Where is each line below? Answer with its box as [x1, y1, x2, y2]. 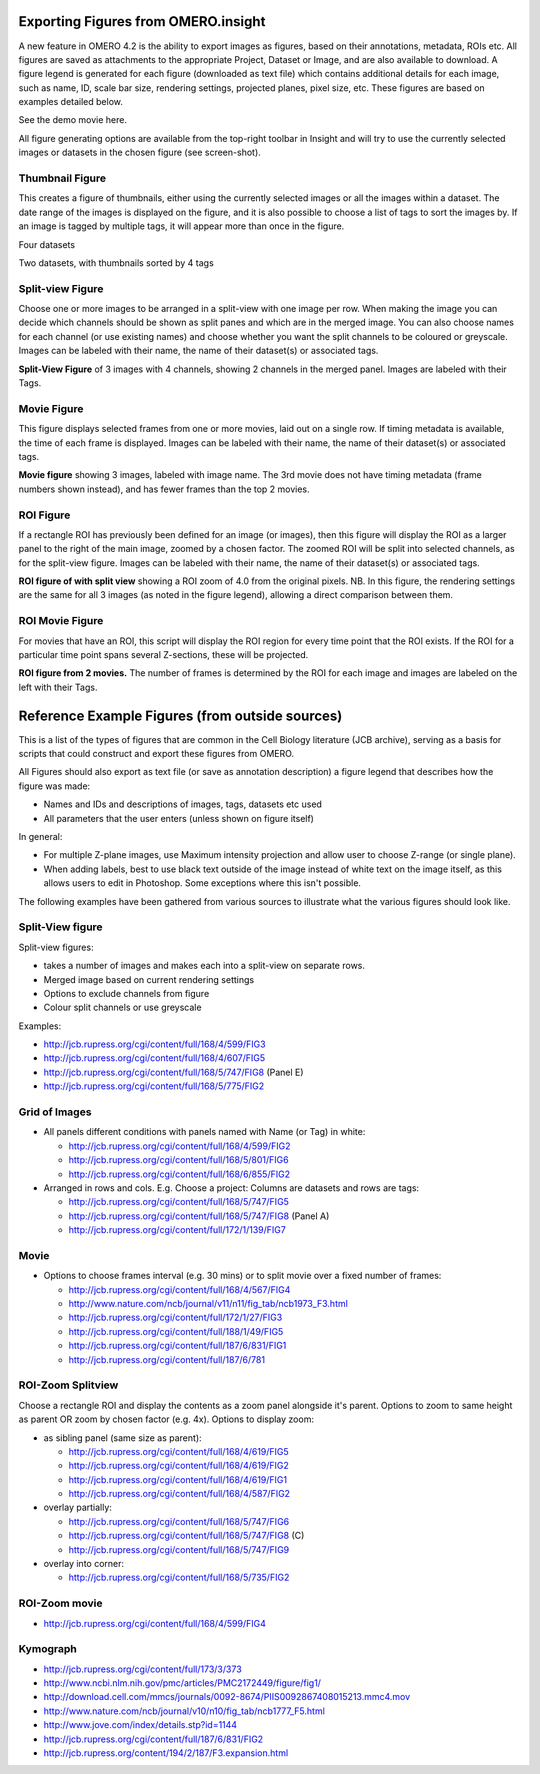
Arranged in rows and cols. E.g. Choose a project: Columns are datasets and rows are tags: [43, 1181, 420, 1194]
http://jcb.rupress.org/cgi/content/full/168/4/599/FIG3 [43, 1038, 266, 1050]
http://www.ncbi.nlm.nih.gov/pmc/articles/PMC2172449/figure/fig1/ [43, 1677, 322, 1689]
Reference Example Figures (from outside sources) [18, 707, 343, 724]
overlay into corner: [43, 1558, 125, 1570]
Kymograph [18, 1642, 77, 1656]
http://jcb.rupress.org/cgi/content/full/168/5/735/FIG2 [68, 1571, 290, 1584]
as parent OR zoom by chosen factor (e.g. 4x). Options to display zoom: [18, 1413, 315, 1425]
